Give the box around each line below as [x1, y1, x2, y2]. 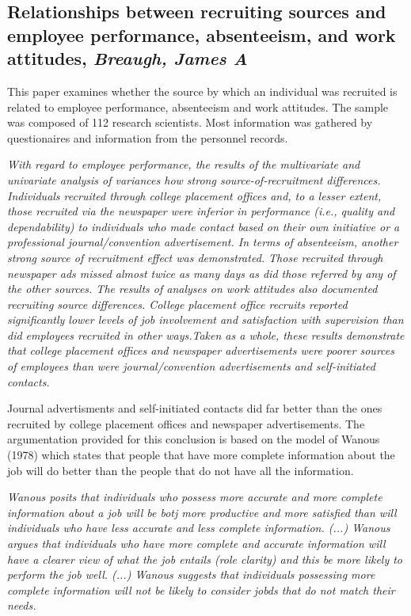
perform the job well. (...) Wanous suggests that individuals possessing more [7, 566, 375, 583]
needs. [7, 597, 36, 614]
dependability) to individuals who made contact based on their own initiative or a [7, 218, 400, 234]
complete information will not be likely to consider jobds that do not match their [7, 581, 395, 598]
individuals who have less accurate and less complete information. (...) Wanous [7, 519, 390, 536]
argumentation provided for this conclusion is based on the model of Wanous [7, 431, 380, 447]
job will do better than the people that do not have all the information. [7, 462, 354, 478]
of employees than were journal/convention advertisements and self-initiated [7, 358, 375, 375]
